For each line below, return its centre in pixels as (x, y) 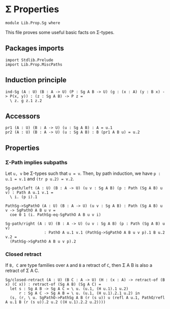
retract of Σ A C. (22, 271)
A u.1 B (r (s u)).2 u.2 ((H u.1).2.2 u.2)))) (55, 302)
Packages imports (35, 49)
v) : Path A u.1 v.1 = (29, 193)
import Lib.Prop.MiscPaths (34, 65)
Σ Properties (32, 9)
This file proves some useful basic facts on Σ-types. (60, 32)
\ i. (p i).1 (24, 197)
